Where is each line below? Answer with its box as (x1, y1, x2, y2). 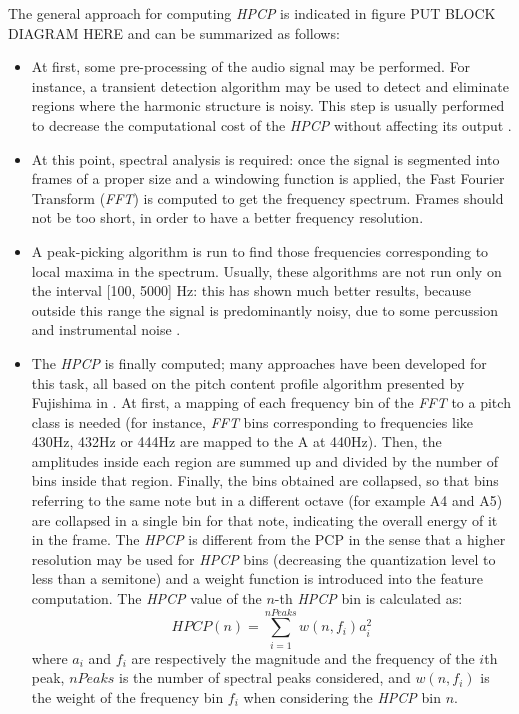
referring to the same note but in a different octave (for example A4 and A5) (31, 490, 503, 511)
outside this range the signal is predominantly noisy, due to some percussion (31, 299, 499, 320)
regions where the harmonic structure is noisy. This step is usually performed (31, 95, 505, 116)
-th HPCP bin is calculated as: (274, 588, 463, 609)
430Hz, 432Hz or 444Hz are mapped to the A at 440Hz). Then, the (31, 431, 442, 452)
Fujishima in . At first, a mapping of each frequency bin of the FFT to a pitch (31, 392, 511, 413)
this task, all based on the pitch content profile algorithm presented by (31, 372, 465, 393)
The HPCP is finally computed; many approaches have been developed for (31, 352, 487, 373)
